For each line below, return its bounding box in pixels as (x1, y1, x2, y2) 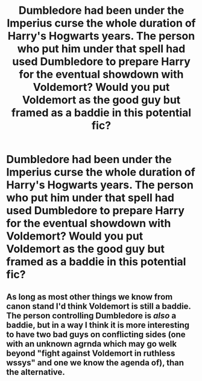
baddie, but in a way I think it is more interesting (6, 320, 190, 330)
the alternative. (6, 367, 65, 377)
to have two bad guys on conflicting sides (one (6, 329, 186, 339)
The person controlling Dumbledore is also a (6, 311, 177, 321)
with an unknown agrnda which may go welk (6, 338, 177, 349)
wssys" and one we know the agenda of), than (6, 358, 185, 368)
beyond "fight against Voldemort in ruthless (6, 348, 175, 358)
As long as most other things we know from (6, 291, 173, 302)
